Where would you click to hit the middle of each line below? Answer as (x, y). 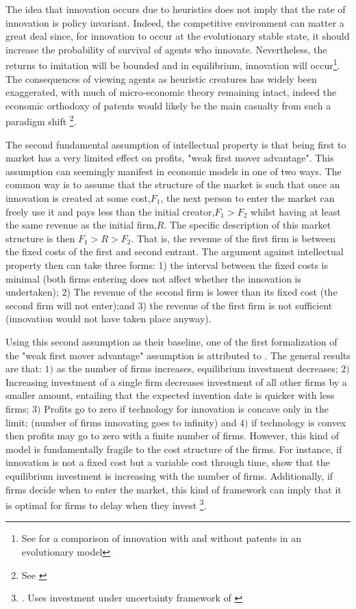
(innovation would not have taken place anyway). (109, 319)
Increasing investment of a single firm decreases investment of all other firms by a (176, 381)
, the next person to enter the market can (247, 198)
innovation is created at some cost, (78, 198)
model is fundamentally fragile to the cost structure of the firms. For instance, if (174, 449)
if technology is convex (299, 422)
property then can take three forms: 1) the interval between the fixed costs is (167, 265)
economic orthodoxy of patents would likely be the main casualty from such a (168, 105)
